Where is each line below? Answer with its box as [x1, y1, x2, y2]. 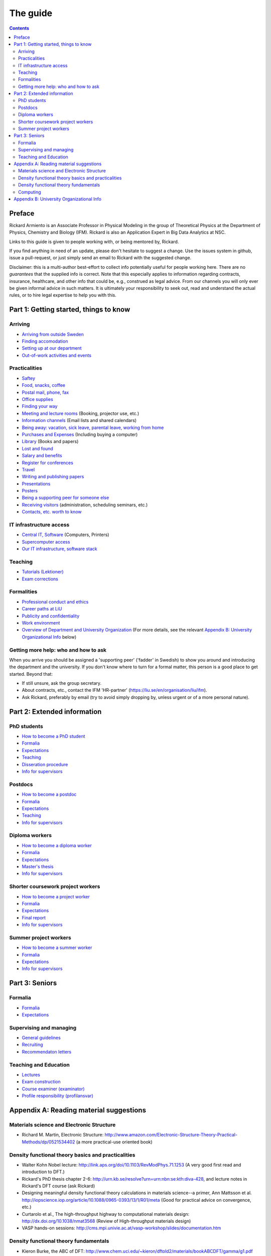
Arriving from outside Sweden [22, 331, 84, 337]
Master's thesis [22, 864, 54, 869]
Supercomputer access [22, 539, 70, 545]
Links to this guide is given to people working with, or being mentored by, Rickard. [9, 239, 179, 245]
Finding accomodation [22, 338, 68, 344]
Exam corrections [22, 576, 59, 582]
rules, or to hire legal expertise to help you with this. [9, 292, 116, 298]
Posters [22, 488, 38, 494]
